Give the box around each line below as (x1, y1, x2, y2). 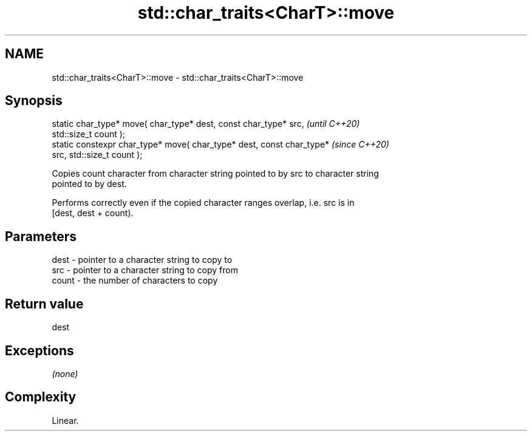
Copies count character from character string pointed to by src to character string (52, 168, 379, 179)
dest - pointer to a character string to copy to (52, 254, 233, 265)
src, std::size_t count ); (52, 149, 143, 160)
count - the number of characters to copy (52, 275, 218, 286)
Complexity (5, 389, 77, 405)
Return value (5, 296, 84, 312)
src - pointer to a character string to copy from (52, 265, 238, 276)
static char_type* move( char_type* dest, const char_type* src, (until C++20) (52, 118, 360, 129)
